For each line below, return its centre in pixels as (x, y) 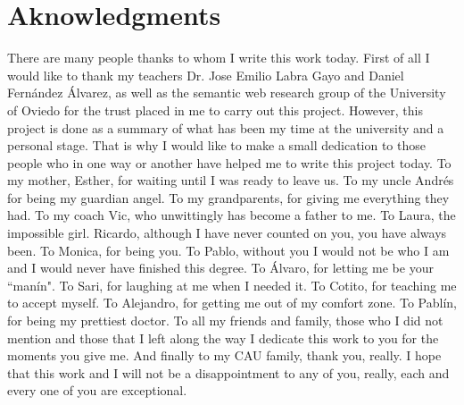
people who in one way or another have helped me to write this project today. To (229, 162)
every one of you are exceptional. (97, 390)
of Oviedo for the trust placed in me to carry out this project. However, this (215, 110)
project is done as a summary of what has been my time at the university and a (226, 127)
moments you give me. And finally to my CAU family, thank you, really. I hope (224, 355)
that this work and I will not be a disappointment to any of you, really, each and (228, 372)
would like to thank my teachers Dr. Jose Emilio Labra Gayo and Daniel (206, 75)
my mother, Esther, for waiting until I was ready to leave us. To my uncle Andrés (231, 180)
